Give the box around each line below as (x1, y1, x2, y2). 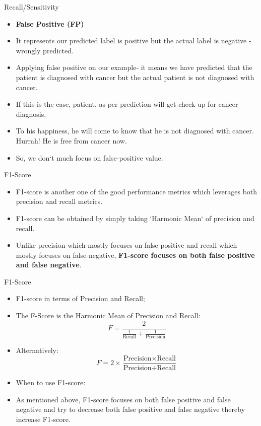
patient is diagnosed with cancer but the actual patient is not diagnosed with (16, 72, 254, 82)
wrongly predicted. (16, 45, 74, 55)
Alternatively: (16, 345, 58, 356)
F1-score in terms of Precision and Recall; (16, 293, 145, 304)
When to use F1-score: (16, 377, 86, 388)
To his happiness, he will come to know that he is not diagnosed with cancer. (16, 125, 254, 136)
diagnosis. (16, 108, 46, 119)
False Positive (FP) (16, 18, 84, 29)
